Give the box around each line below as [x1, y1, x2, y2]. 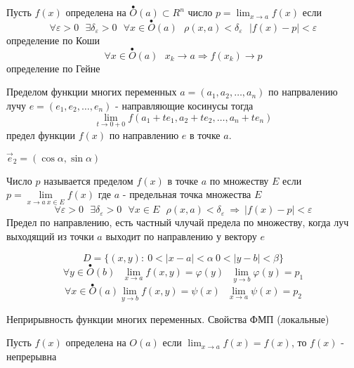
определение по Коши [6, 33, 100, 48]
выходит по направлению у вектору [105, 229, 257, 244]
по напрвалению [268, 84, 338, 99]
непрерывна [6, 348, 57, 363]
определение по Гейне [6, 60, 100, 75]
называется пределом [44, 173, 133, 188]
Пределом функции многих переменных [6, 84, 177, 99]
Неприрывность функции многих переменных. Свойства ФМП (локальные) [6, 311, 329, 326]
